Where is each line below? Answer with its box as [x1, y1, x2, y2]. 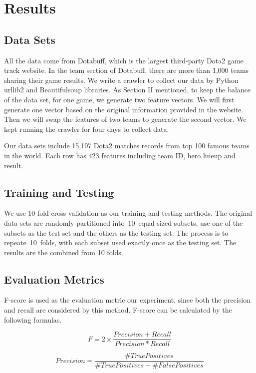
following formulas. [4, 314, 62, 325]
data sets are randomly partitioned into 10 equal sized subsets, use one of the [4, 217, 243, 228]
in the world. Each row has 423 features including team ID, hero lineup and [4, 150, 236, 160]
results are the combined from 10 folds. [4, 247, 123, 257]
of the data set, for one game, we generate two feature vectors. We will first [4, 94, 235, 104]
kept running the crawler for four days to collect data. [4, 123, 169, 134]
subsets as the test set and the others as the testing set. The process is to [4, 227, 229, 238]
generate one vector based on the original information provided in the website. [4, 104, 244, 114]
